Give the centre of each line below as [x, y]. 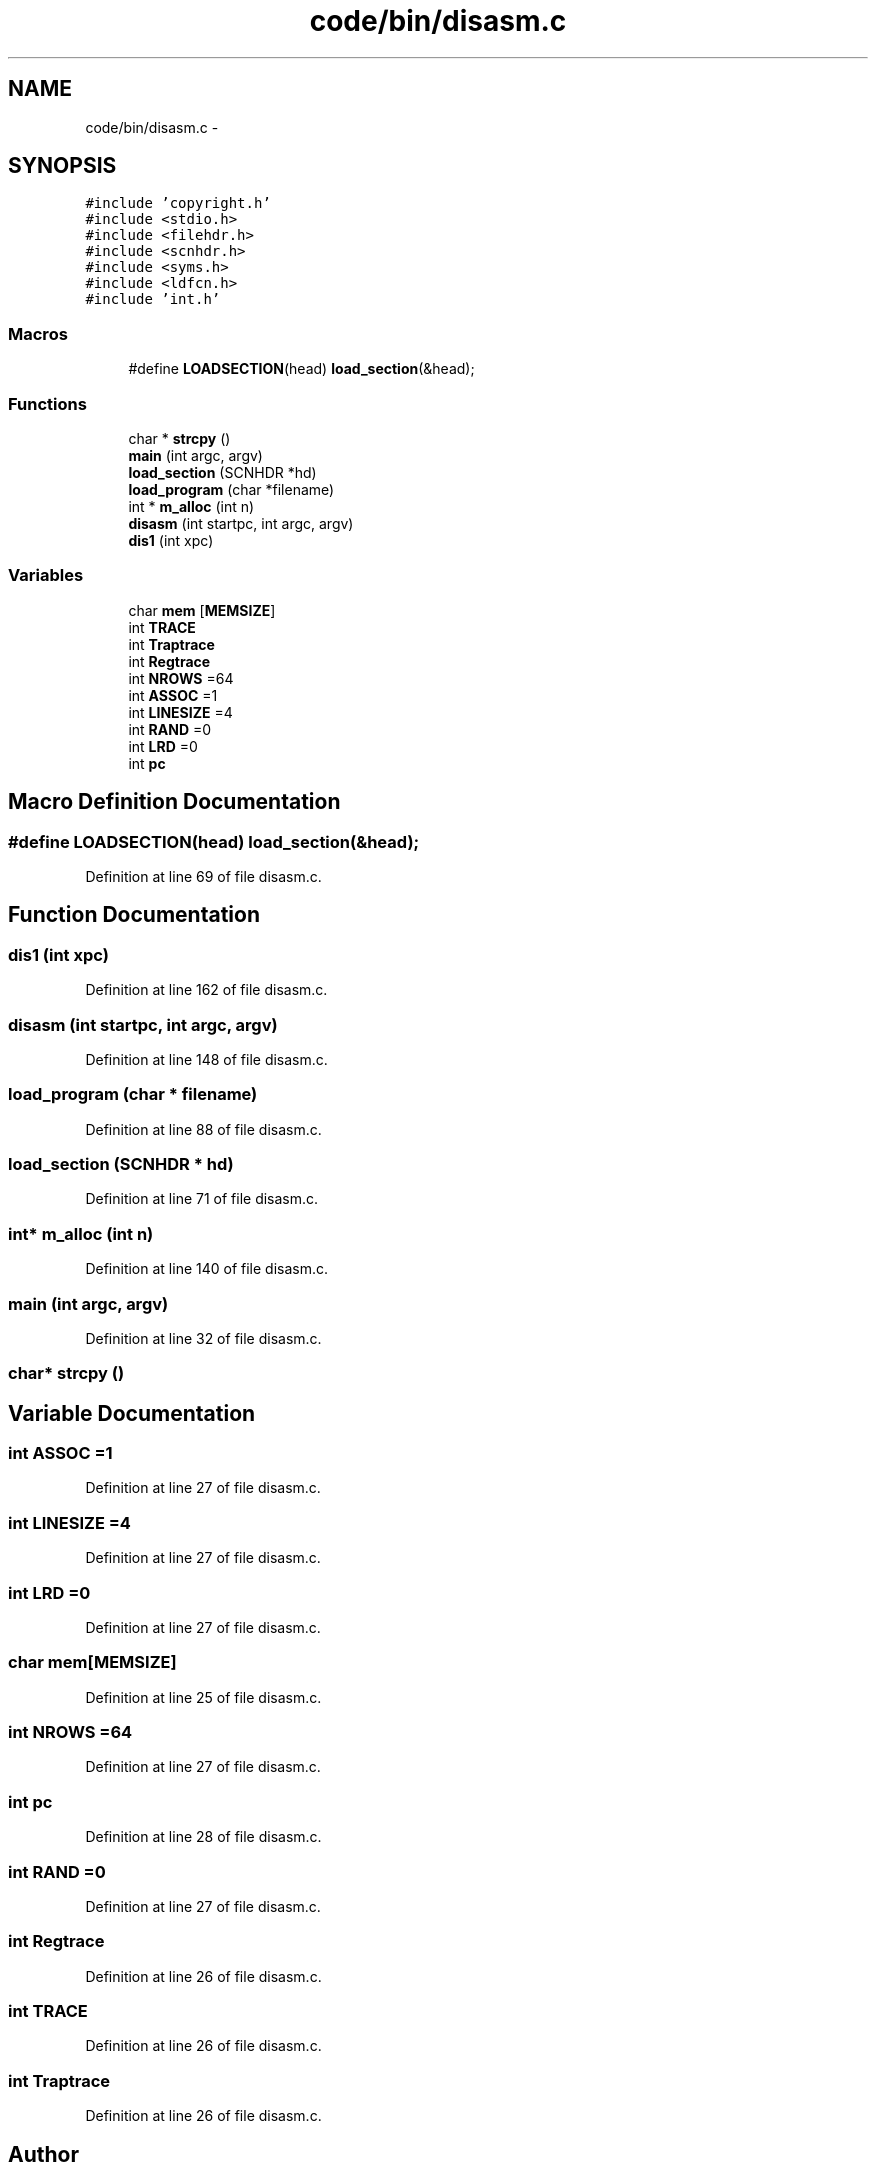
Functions [47, 403]
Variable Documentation [132, 1413]
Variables [46, 575]
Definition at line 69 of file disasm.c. [203, 876]
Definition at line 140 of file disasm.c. [207, 1269]
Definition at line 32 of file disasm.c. [203, 1338]
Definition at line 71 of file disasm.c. [202, 1199]
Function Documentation [134, 915]
